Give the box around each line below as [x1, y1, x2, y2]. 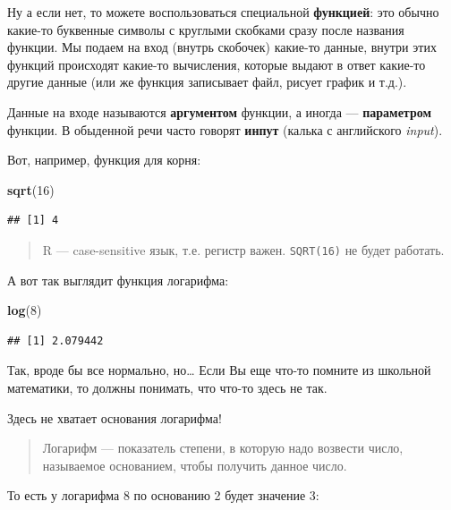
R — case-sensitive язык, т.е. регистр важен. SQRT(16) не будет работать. [42, 240, 445, 259]
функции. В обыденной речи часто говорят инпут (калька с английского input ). [7, 120, 443, 139]
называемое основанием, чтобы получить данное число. [42, 455, 347, 474]
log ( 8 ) [7, 301, 42, 319]
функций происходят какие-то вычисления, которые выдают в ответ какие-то [7, 55, 426, 73]
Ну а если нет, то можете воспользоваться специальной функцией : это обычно [7, 3, 439, 21]
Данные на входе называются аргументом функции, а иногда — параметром [7, 102, 431, 121]
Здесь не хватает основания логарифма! [7, 408, 222, 427]
